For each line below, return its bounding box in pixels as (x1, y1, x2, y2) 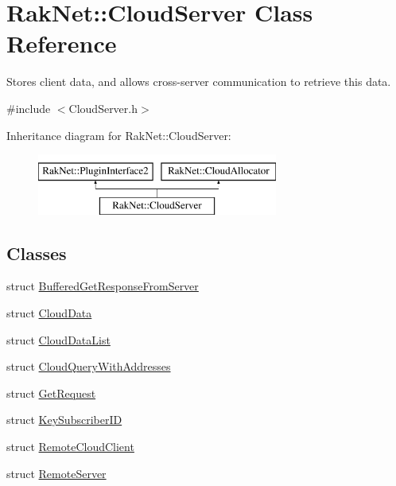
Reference (6, 27, 117, 60)
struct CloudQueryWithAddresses (6, 358, 171, 375)
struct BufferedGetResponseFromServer (6, 278, 199, 294)
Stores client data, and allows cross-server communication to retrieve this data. (6, 73, 391, 90)
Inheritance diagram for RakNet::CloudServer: (6, 126, 231, 143)
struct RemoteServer (6, 465, 107, 481)
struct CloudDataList (6, 331, 111, 348)
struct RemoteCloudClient (6, 438, 134, 455)
